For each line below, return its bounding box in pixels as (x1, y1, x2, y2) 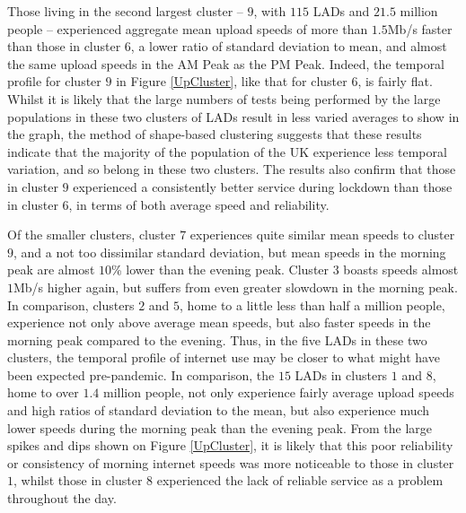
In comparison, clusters (7, 295, 135, 314)
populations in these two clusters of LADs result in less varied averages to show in (7, 107, 460, 126)
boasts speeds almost (343, 260, 459, 279)
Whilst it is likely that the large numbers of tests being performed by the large (7, 89, 441, 108)
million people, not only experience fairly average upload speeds (102, 383, 454, 402)
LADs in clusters (295, 365, 388, 384)
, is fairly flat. (357, 72, 433, 91)
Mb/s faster (387, 19, 453, 38)
